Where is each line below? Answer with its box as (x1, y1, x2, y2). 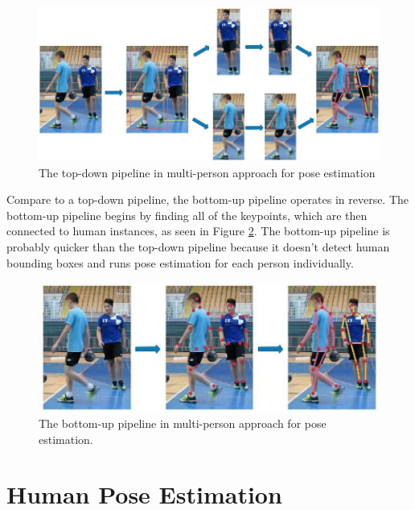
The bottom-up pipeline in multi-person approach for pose (39, 415, 327, 432)
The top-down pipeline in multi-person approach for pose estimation (39, 164, 376, 180)
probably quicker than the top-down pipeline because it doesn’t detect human (6, 238, 390, 255)
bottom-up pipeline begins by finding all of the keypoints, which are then (6, 206, 368, 223)
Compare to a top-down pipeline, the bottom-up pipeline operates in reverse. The (6, 191, 409, 208)
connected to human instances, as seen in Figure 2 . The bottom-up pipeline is (6, 222, 390, 239)
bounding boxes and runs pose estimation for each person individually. (6, 254, 354, 271)
